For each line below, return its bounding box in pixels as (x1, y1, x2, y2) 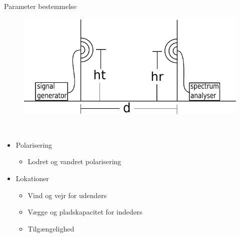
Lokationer (15, 173, 49, 184)
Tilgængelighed (27, 223, 74, 234)
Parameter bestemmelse (4, 1, 77, 11)
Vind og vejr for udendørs (27, 190, 107, 200)
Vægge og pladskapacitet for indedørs (27, 207, 142, 217)
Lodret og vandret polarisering (27, 156, 121, 167)
